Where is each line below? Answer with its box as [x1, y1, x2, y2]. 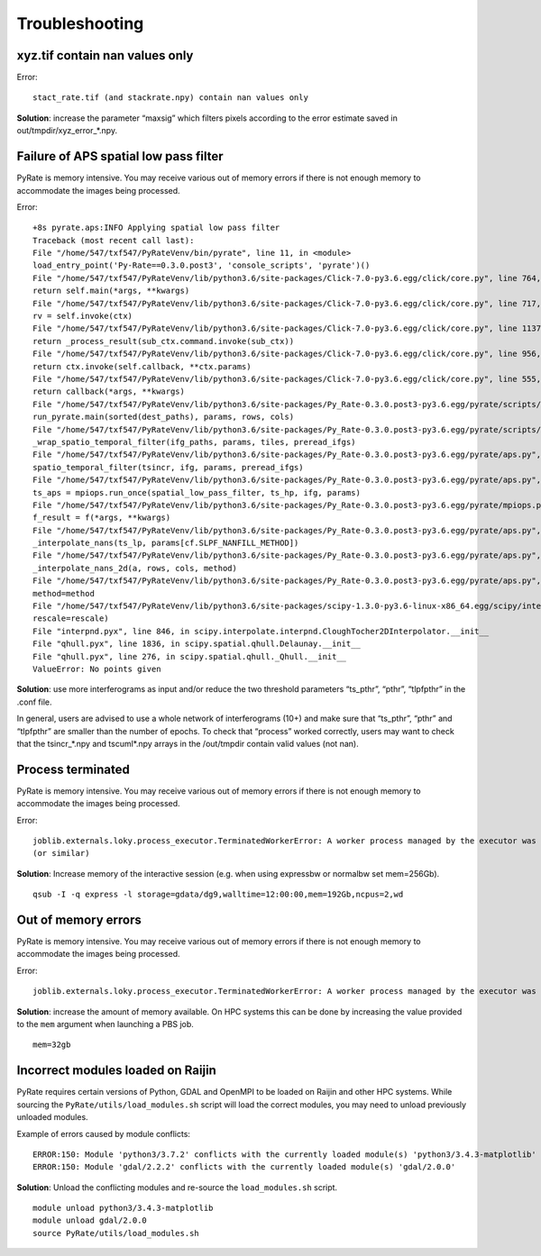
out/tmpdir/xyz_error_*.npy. [16, 125, 117, 136]
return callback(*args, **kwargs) [32, 387, 185, 396]
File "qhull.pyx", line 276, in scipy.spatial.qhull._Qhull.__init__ [32, 651, 347, 661]
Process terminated [16, 761, 130, 777]
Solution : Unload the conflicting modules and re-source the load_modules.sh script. [16, 1181, 338, 1193]
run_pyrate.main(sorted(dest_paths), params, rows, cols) [32, 412, 295, 423]
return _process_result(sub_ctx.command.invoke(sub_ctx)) [32, 336, 295, 346]
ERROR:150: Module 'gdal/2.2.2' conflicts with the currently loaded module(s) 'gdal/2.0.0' [32, 1162, 456, 1172]
